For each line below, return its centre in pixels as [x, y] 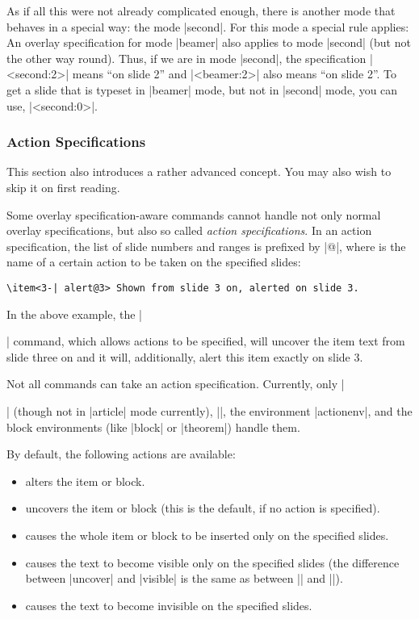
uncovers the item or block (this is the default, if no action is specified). [203, 508]
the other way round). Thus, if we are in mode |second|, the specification [186, 58]
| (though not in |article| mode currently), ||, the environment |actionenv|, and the [209, 410]
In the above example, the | [74, 314]
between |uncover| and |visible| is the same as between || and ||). [184, 578]
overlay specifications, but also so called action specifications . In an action [189, 230]
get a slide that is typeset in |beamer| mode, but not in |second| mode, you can [202, 89]
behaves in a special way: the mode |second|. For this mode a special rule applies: [208, 26]
